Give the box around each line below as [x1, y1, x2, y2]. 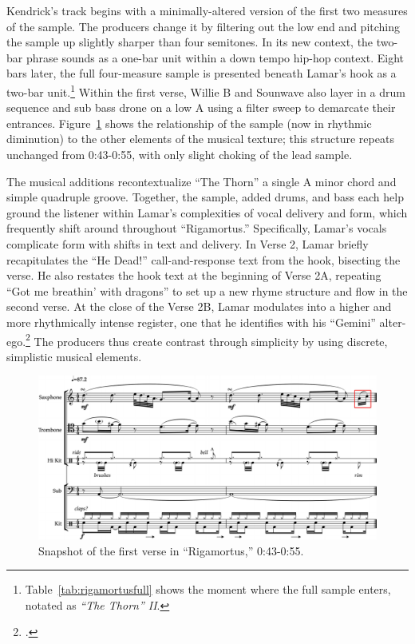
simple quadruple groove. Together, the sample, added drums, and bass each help [6, 189, 404, 205]
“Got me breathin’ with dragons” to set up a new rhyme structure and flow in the [6, 282, 408, 299]
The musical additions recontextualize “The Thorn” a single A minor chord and [6, 173, 397, 189]
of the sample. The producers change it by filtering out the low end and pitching [6, 18, 401, 34]
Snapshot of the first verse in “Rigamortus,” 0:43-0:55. [38, 542, 304, 559]
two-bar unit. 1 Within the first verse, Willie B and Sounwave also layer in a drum [6, 81, 405, 100]
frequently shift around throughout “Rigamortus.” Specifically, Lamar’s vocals [6, 220, 387, 237]
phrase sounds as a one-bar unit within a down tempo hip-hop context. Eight [26, 49, 405, 66]
